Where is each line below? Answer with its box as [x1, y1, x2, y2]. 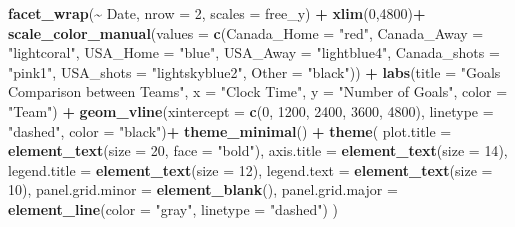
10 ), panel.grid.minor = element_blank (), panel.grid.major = [8, 179, 398, 200]
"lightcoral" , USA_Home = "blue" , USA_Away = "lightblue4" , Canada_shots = [8, 42, 500, 63]
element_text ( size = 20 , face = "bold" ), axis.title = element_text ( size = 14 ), [8, 140, 508, 161]
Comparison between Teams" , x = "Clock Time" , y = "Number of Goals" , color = [8, 81, 508, 102]
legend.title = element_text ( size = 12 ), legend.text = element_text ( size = [8, 159, 493, 180]
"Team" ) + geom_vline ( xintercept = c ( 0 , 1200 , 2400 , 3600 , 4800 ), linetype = [8, 100, 494, 121]
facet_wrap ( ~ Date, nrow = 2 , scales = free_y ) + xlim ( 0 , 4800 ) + [8, 3, 426, 23]
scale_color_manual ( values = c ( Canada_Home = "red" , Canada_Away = [8, 22, 484, 43]
